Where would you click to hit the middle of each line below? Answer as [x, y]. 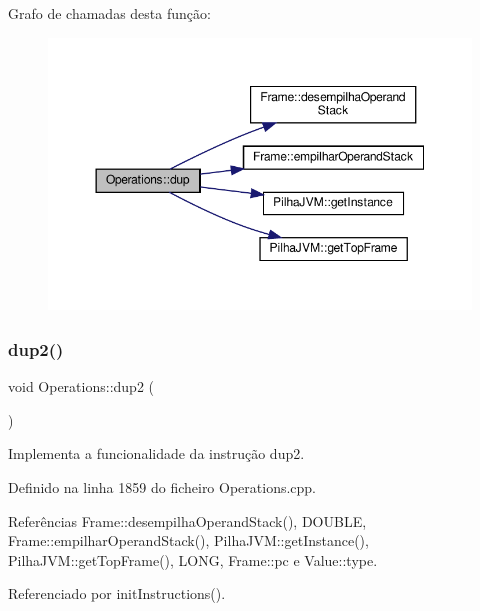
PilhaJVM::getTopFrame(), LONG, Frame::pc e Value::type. [193, 559]
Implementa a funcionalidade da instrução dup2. [156, 453]
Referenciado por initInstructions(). [117, 593]
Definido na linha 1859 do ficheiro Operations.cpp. [162, 487]
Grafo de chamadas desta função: [109, 13]
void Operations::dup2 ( [81, 386]
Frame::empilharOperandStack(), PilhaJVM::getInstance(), [188, 540]
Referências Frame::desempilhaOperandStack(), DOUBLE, [187, 520]
